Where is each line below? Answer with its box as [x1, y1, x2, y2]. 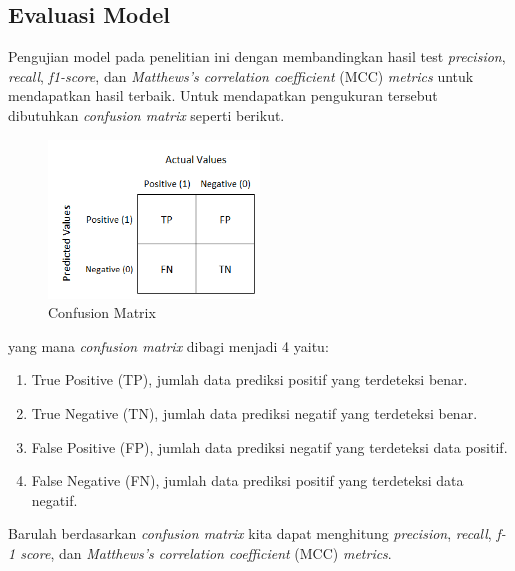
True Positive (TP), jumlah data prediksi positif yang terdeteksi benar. [31, 369, 468, 390]
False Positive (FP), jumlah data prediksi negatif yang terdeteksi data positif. [31, 436, 508, 457]
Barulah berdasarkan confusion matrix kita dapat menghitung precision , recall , [8, 523, 492, 544]
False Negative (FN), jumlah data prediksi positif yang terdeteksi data [31, 470, 464, 491]
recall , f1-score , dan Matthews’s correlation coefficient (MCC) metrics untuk [8, 65, 474, 86]
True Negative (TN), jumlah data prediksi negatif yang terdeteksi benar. [31, 402, 478, 423]
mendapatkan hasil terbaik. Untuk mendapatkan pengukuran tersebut [8, 85, 438, 106]
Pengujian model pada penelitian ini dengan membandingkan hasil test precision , [8, 46, 506, 67]
